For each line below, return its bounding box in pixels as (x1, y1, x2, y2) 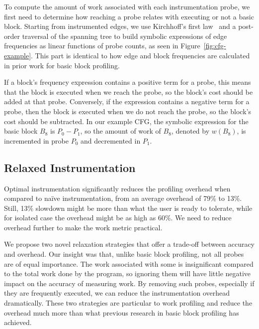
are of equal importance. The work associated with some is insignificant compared (4, 258, 254, 269)
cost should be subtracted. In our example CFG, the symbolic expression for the (4, 116, 249, 126)
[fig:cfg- (203, 40, 226, 51)
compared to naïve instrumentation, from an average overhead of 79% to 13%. (4, 193, 242, 203)
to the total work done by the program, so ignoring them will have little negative (4, 268, 251, 279)
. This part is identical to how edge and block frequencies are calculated (31, 50, 250, 60)
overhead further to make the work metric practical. (4, 222, 163, 232)
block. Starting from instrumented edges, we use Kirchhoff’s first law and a (4, 21, 236, 31)
